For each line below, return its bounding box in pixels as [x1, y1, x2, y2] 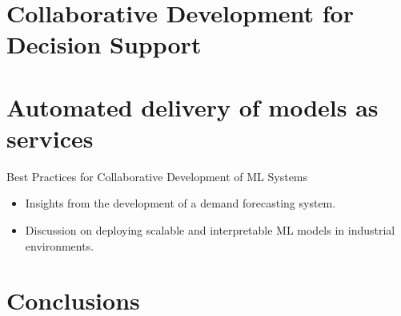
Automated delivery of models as [6, 90, 379, 123]
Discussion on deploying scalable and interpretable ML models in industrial [25, 222, 395, 239]
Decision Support [6, 28, 202, 61]
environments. [25, 237, 94, 254]
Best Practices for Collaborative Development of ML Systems [6, 168, 308, 184]
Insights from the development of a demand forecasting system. [25, 195, 336, 211]
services [6, 121, 94, 154]
